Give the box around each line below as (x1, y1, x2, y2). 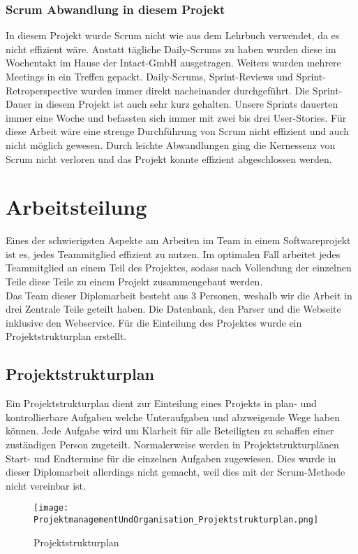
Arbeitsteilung (6, 192, 147, 221)
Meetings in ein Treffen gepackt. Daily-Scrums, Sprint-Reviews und (6, 69, 293, 83)
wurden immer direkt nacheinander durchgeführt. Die (80, 83, 310, 97)
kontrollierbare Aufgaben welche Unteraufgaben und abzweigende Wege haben (6, 409, 340, 424)
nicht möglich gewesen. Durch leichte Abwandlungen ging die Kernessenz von (6, 137, 336, 152)
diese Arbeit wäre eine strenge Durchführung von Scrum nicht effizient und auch (6, 124, 350, 138)
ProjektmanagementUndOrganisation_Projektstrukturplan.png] (33, 515, 319, 525)
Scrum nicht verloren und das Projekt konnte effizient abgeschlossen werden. (6, 151, 332, 166)
